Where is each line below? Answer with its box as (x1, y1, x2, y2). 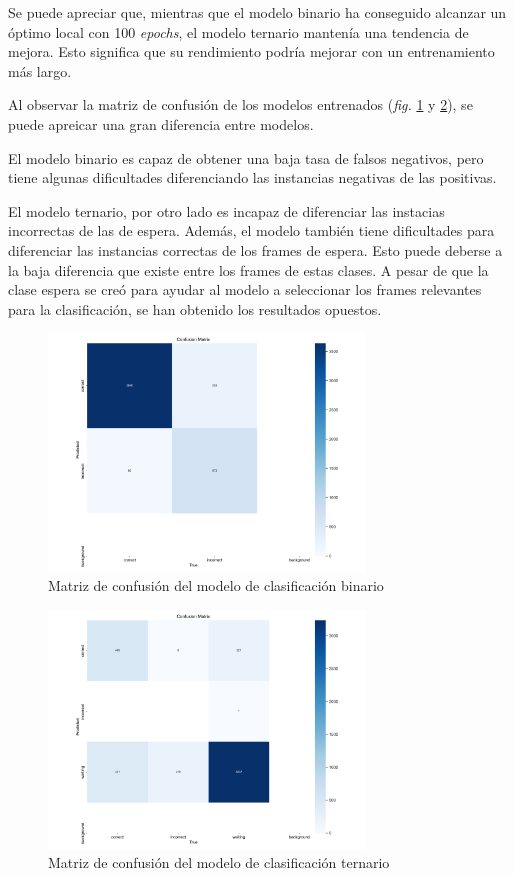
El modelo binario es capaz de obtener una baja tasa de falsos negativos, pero (8, 147, 484, 168)
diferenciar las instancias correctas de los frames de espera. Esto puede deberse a (8, 239, 503, 260)
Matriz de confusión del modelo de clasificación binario (48, 575, 384, 596)
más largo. (8, 60, 72, 81)
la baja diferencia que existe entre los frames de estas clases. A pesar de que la (8, 259, 489, 280)
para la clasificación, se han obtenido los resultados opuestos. (8, 298, 382, 319)
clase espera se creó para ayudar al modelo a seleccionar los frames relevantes (8, 279, 482, 300)
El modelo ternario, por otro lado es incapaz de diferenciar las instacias (8, 200, 445, 221)
